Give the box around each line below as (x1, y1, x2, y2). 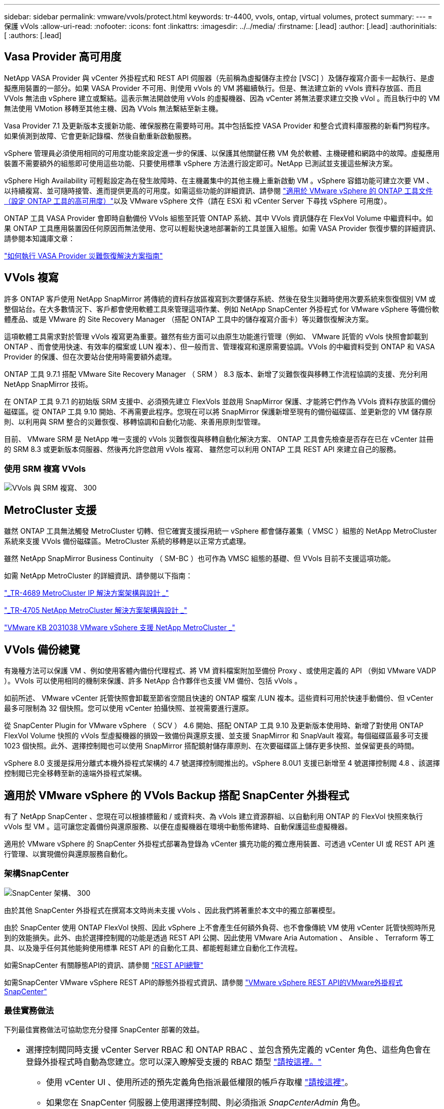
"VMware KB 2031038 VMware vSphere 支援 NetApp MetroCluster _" (4, 623, 236, 632)
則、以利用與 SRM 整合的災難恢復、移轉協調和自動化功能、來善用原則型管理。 (4, 417, 265, 426)
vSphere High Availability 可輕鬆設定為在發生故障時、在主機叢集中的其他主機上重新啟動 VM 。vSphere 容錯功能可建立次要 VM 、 (4, 176, 434, 185)
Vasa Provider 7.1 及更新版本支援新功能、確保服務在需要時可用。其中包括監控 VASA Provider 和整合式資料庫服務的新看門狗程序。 (4, 121, 434, 130)
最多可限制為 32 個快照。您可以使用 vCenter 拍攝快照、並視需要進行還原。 (4, 704, 253, 713)
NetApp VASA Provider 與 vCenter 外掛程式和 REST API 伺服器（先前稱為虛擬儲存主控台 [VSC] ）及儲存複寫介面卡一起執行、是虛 (4, 73, 435, 82)
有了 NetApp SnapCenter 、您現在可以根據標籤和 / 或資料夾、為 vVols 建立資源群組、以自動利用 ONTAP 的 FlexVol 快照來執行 (4, 811, 423, 821)
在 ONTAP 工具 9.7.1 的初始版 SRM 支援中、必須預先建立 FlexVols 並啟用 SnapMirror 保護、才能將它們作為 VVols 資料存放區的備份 (4, 397, 436, 406)
